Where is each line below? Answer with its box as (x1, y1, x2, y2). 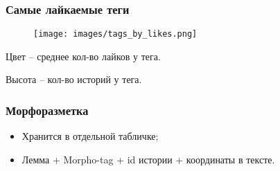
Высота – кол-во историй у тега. (6, 72, 142, 87)
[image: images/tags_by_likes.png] (33, 29, 198, 39)
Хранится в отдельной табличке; (21, 129, 159, 143)
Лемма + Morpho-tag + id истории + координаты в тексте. (21, 152, 275, 166)
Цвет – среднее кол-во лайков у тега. (6, 48, 161, 63)
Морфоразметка (6, 101, 89, 118)
